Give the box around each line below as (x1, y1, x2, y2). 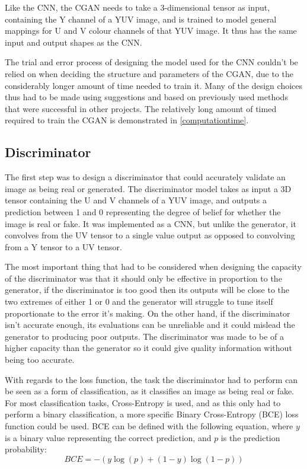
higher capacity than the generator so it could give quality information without (5, 342, 292, 354)
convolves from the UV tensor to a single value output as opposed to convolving (5, 229, 295, 241)
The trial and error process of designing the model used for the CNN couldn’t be (5, 56, 298, 68)
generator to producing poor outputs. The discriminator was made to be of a (5, 330, 284, 342)
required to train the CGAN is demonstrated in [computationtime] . (5, 114, 249, 126)
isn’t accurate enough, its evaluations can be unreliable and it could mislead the (5, 318, 295, 331)
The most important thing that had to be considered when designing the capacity (5, 260, 302, 273)
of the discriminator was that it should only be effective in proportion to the (5, 272, 282, 284)
